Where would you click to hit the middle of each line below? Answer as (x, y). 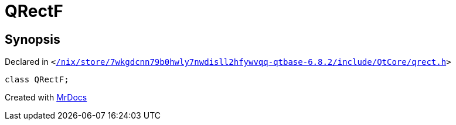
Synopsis (33, 39)
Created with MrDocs (46, 98)
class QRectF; (37, 80)
